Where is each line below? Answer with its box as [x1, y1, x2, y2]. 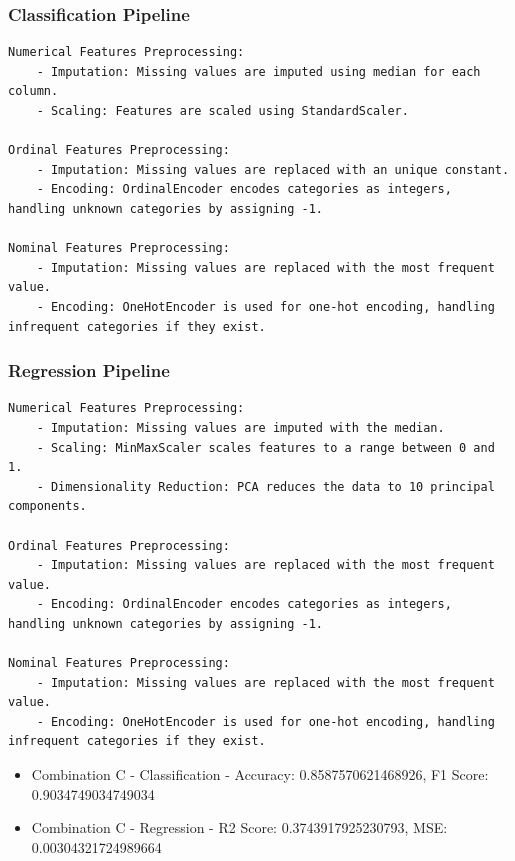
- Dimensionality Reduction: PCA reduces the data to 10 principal [36, 479, 495, 494]
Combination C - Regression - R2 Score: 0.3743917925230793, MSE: [31, 817, 448, 838]
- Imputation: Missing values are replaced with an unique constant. [36, 162, 510, 177]
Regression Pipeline [8, 358, 170, 383]
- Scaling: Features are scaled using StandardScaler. [36, 104, 409, 118]
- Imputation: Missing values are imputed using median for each [36, 64, 481, 79]
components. [8, 499, 87, 514]
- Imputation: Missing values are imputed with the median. [36, 420, 445, 435]
